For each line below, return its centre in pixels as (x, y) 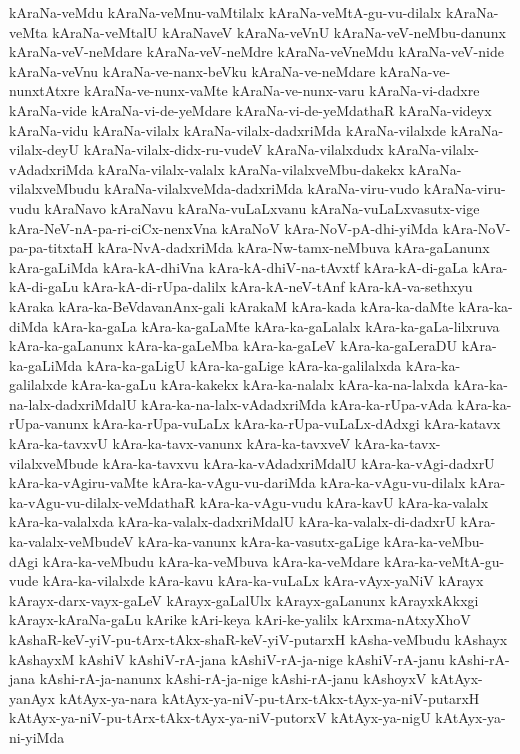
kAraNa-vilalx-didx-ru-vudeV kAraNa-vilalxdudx (233, 149)
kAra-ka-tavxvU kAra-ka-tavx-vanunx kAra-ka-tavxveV (180, 443)
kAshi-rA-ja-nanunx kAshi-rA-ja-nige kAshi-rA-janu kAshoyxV (233, 678)
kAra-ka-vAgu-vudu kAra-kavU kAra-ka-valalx (344, 501)
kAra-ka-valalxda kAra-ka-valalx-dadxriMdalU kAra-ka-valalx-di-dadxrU (232, 521)
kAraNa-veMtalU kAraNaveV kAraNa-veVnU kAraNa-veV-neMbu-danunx (279, 31)
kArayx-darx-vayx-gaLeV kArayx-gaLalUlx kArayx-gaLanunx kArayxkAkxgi (244, 599)
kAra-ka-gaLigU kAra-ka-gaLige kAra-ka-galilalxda (244, 364)
